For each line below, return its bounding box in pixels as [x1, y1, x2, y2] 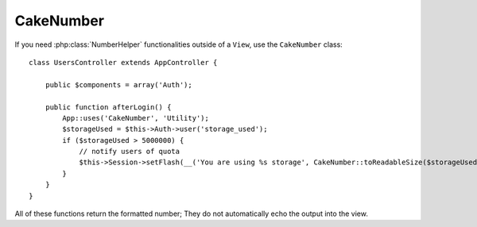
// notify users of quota [79, 147, 180, 156]
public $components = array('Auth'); [45, 80, 192, 89]
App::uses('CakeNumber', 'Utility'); [62, 113, 210, 122]
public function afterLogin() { [45, 102, 172, 111]
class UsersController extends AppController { [29, 58, 218, 67]
